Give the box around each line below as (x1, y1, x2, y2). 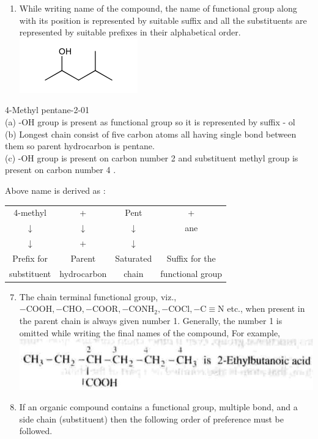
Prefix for (12, 251, 48, 264)
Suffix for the (166, 251, 216, 264)
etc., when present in (227, 302, 305, 315)
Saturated (115, 251, 152, 264)
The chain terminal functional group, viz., (19, 290, 177, 303)
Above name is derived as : (5, 183, 106, 196)
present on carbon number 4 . (5, 163, 116, 176)
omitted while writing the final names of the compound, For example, (19, 326, 280, 339)
